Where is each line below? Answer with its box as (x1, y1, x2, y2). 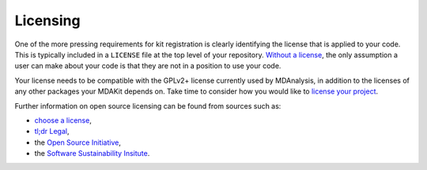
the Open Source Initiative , (34, 138, 122, 147)
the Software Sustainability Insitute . (34, 149, 150, 158)
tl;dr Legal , (34, 127, 70, 136)
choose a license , (34, 115, 93, 125)
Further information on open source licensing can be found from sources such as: (14, 101, 282, 110)
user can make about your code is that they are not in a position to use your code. (14, 61, 282, 71)
